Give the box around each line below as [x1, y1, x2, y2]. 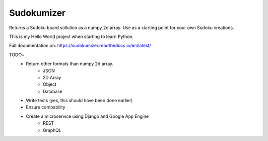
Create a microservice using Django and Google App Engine [26, 113, 149, 119]
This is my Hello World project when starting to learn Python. [9, 34, 134, 39]
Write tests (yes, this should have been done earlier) [26, 98, 133, 104]
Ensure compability [26, 104, 66, 110]
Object [43, 81, 57, 87]
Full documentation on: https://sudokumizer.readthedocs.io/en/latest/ [9, 42, 151, 49]
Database [43, 88, 63, 94]
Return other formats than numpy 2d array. [26, 61, 114, 67]
